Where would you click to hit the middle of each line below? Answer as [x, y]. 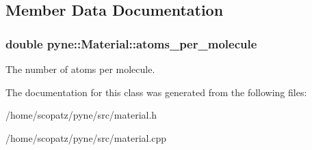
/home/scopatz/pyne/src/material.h [81, 115]
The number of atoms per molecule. [80, 69]
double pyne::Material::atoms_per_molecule [131, 43]
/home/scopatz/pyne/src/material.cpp [86, 137]
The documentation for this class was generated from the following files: [156, 92]
